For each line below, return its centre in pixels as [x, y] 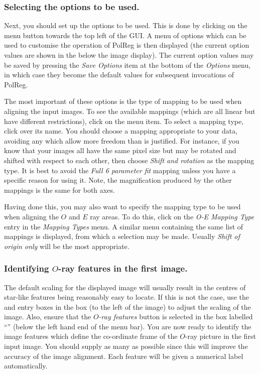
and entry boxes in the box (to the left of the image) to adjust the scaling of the [127, 306]
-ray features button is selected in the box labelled [176, 317]
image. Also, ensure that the [48, 317]
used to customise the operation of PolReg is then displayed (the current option [127, 45]
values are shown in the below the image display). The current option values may [129, 55]
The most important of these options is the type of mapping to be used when [123, 101]
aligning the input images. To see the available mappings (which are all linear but [130, 111]
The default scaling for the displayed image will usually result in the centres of [125, 287]
